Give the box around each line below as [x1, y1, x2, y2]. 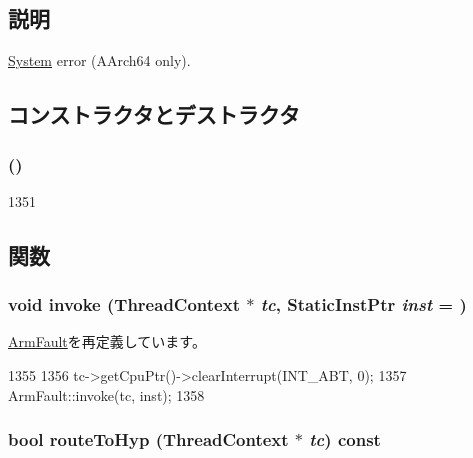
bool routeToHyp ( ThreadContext [8, 427, 289, 452]
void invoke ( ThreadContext [8, 292, 240, 317]
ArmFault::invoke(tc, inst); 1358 [8, 384, 205, 405]
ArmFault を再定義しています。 [8, 331, 206, 352]
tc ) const [309, 427, 381, 452]
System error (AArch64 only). [8, 50, 191, 71]
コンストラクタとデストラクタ [8, 99, 300, 130]
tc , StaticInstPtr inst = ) [260, 292, 467, 317]
